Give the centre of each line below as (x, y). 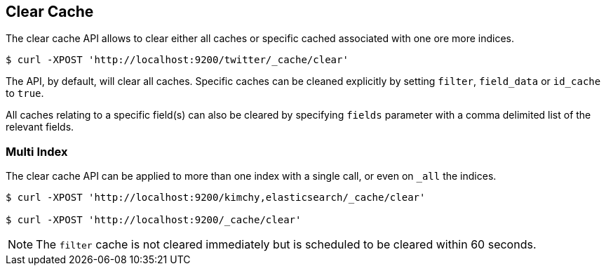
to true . (25, 93)
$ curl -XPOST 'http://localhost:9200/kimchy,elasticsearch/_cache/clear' (216, 198)
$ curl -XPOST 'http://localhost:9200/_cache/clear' (154, 220)
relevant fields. (40, 127)
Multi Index (37, 151)
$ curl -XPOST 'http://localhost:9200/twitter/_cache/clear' (177, 60)
